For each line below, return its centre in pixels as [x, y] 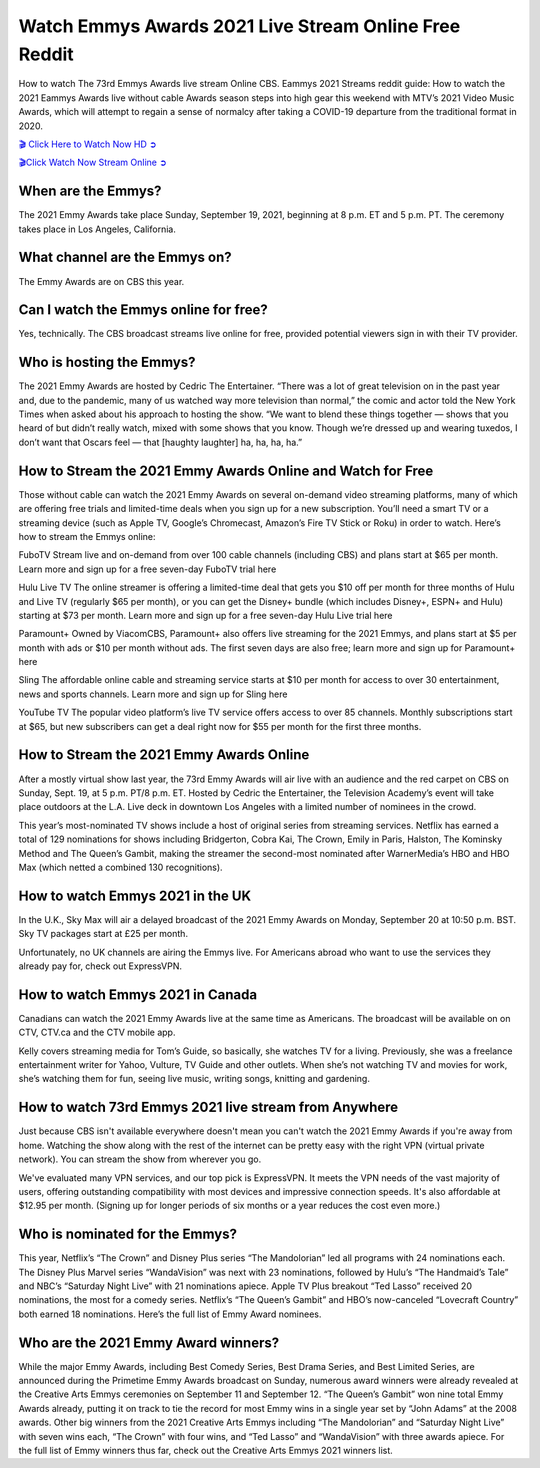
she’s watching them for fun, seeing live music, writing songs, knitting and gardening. [194, 1079]
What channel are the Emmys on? [125, 257]
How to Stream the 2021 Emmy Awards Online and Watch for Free [226, 470]
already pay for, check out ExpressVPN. [100, 966]
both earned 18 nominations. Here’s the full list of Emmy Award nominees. [170, 1314]
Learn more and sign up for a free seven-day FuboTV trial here [147, 569]
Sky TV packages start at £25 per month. [103, 934]
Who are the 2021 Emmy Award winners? [149, 1342]
